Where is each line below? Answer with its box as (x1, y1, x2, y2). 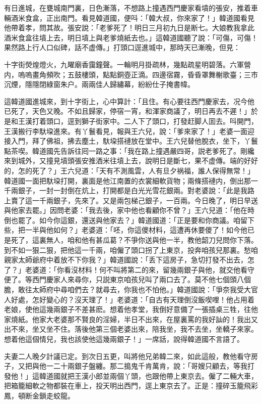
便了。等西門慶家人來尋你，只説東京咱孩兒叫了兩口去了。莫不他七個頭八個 (4, 274, 251, 285)
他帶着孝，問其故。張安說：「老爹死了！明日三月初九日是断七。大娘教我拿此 (4, 22, 254, 33)
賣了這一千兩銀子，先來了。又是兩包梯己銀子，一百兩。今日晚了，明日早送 (11, 195, 258, 205)
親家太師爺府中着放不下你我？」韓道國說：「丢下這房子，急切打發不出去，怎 (4, 254, 254, 265)
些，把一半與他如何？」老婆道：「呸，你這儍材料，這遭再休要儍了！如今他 (4, 225, 247, 235)
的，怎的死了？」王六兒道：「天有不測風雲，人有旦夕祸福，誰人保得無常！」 (4, 165, 254, 175)
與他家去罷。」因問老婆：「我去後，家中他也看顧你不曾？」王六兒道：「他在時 (4, 205, 254, 215)
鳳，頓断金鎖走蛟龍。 (4, 390, 75, 400)
